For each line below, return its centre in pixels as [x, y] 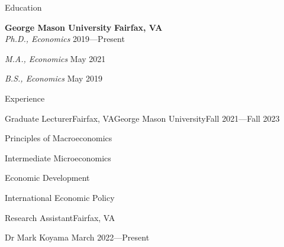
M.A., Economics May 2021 [55, 58]
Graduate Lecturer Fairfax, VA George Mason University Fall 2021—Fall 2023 [142, 118]
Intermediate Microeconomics [58, 157]
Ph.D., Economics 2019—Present [65, 39]
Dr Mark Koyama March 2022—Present [77, 237]
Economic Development [47, 178]
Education [23, 7]
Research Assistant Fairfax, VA [60, 217]
